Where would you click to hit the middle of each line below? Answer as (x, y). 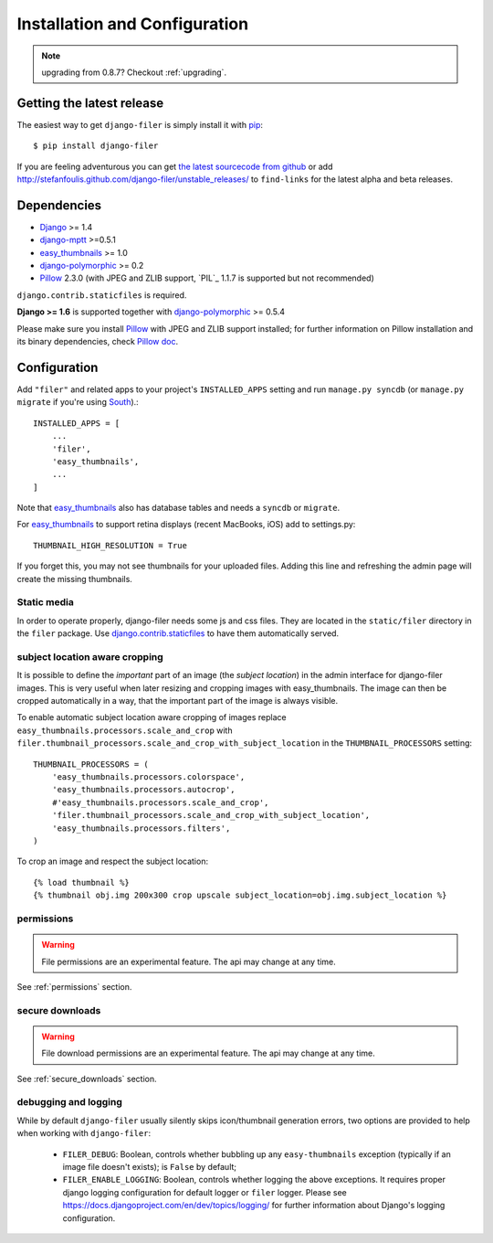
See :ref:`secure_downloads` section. (87, 1078)
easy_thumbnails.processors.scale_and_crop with (125, 730)
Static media (46, 602)
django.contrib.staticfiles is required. (102, 295)
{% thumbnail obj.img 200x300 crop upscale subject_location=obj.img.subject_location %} (240, 895)
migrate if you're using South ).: (78, 402)
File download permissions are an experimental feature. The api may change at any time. (209, 1053)
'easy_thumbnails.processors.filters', (141, 828)
